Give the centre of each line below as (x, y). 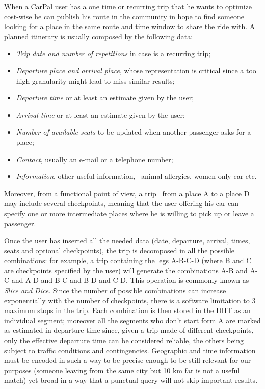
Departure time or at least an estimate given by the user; (105, 98)
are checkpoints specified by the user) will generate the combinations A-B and (126, 270)
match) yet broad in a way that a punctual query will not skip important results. (131, 380)
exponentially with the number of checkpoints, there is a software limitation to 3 (130, 300)
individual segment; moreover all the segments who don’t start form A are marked (132, 320)
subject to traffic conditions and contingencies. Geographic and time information (130, 350)
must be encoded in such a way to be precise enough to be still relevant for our (128, 360)
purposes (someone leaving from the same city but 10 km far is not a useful (122, 370)
